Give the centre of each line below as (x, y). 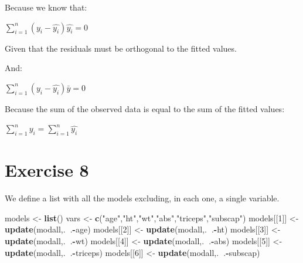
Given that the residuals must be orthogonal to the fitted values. (121, 48)
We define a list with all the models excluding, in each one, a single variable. (142, 198)
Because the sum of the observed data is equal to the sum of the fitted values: (145, 108)
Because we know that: (46, 7)
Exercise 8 (47, 170)
